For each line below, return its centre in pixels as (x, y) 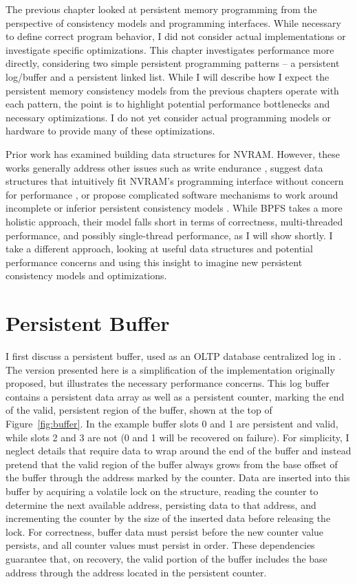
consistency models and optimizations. (86, 275)
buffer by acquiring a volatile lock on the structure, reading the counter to (162, 491)
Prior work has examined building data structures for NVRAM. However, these (173, 153)
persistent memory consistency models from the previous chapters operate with (172, 90)
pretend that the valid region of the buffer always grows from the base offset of (172, 464)
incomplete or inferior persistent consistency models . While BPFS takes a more (174, 208)
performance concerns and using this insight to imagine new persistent (154, 262)
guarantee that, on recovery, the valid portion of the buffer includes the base (166, 558)
